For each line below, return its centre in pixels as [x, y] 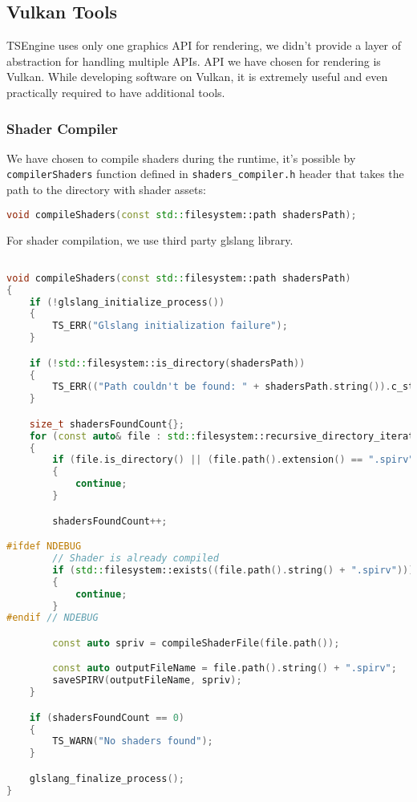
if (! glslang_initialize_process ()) [127, 302]
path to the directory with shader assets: [106, 190]
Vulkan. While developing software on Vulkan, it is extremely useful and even [197, 77]
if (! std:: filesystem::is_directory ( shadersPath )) [167, 363]
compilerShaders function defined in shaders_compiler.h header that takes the [205, 174]
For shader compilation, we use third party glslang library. [150, 239]
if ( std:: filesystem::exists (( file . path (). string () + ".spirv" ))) [233, 570]
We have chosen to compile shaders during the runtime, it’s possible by [181, 158]
